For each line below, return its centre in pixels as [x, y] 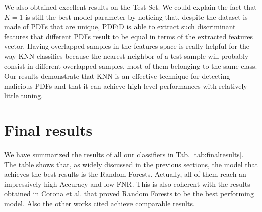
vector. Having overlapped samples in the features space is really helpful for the [127, 46]
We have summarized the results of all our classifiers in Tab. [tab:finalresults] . [124, 154]
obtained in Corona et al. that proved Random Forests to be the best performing [129, 194]
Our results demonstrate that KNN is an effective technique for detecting [117, 76]
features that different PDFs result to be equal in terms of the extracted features [128, 36]
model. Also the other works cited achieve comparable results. [100, 204]
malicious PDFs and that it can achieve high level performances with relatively [126, 85]
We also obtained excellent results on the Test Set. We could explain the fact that [130, 7]
